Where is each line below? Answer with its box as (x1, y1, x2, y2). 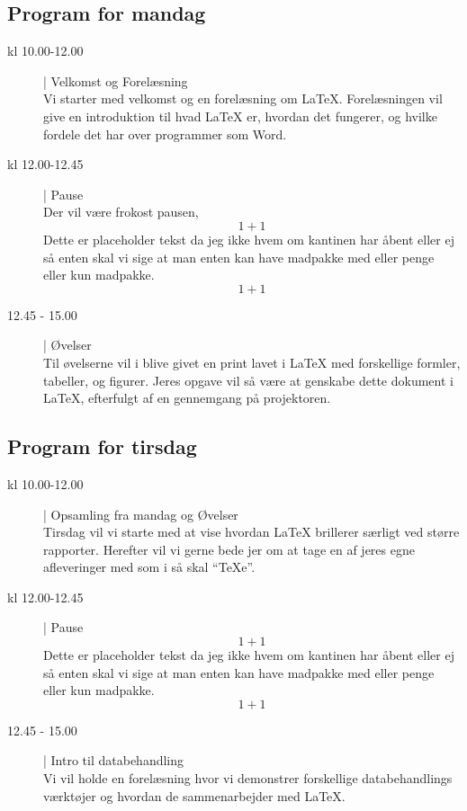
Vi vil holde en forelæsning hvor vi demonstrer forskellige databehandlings (43, 769, 453, 788)
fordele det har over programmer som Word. (43, 124, 287, 143)
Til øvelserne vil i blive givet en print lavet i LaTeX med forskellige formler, (43, 352, 461, 371)
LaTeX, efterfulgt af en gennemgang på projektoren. (43, 388, 331, 407)
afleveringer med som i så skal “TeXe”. (43, 557, 256, 576)
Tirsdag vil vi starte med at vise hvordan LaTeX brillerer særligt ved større (43, 522, 460, 541)
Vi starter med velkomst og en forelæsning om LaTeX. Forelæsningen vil (43, 89, 443, 108)
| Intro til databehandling (43, 751, 184, 770)
